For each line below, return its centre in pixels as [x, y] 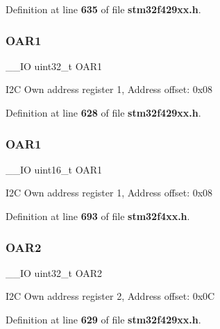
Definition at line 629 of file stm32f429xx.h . [103, 319]
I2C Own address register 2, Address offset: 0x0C [110, 296]
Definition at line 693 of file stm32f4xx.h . [98, 216]
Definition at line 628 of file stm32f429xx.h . [103, 112]
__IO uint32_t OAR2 [54, 272]
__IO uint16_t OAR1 [54, 169]
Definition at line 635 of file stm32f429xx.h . [103, 9]
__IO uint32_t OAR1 [54, 66]
